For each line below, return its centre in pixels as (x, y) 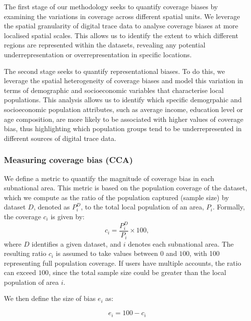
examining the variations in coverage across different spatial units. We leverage (122, 16)
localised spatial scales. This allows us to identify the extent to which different (121, 35)
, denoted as (52, 207)
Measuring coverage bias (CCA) (68, 160)
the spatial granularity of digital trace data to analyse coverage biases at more (121, 26)
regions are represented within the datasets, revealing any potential (105, 45)
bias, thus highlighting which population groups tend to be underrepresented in (123, 128)
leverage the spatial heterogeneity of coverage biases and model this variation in (124, 80)
